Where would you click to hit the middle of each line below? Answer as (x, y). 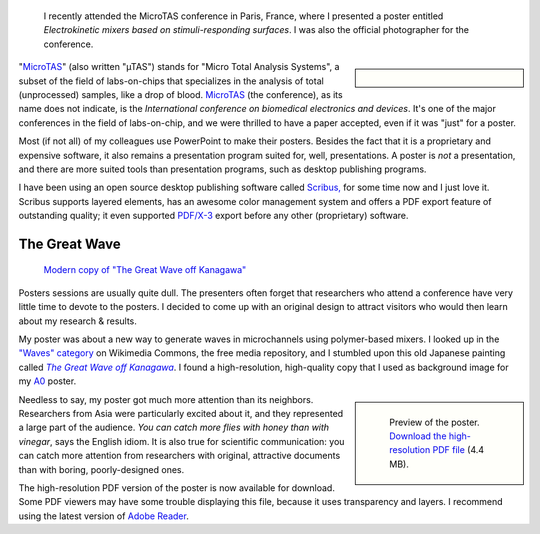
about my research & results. (77, 321)
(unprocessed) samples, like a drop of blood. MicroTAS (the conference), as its (181, 94)
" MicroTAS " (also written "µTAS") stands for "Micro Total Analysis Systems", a (179, 67)
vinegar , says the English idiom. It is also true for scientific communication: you (181, 441)
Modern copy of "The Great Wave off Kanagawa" (145, 270)
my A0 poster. (47, 381)
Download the (418, 436)
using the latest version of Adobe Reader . (103, 516)
